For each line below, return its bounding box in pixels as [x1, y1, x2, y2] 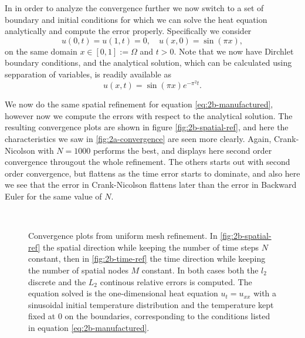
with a [253, 287, 277, 299]
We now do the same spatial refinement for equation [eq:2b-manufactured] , [5, 98, 273, 110]
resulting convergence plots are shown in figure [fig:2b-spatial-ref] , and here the [5, 121, 289, 133]
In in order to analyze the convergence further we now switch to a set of [5, 2, 264, 13]
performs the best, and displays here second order [93, 144, 272, 156]
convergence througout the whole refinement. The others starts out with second [5, 156, 290, 168]
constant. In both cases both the [141, 263, 259, 276]
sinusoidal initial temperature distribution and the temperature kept [28, 298, 274, 310]
